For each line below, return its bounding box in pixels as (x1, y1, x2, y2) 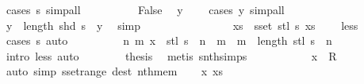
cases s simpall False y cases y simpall (6, 2, 285, 17)
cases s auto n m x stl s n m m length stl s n (6, 32, 332, 49)
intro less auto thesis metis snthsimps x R (6, 47, 337, 64)
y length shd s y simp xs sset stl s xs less (6, 16, 358, 33)
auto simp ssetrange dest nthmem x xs (6, 63, 224, 79)
